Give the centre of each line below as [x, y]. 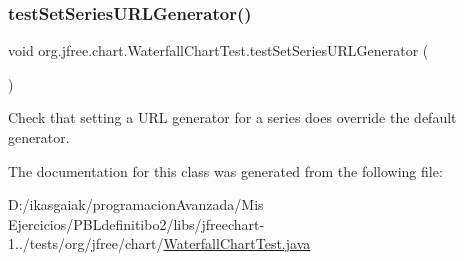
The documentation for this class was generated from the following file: [225, 170]
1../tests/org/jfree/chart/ [86, 243]
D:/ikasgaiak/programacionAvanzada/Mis [136, 204]
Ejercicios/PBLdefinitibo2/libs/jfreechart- [136, 223]
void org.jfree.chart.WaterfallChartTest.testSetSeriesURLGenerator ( [218, 50]
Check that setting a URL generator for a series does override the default [232, 117]
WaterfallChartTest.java [237, 243]
